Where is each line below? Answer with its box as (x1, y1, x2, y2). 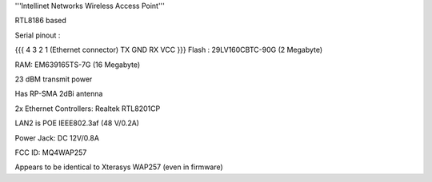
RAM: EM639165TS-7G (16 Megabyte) (14, 60, 141, 69)
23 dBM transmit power (14, 74, 93, 84)
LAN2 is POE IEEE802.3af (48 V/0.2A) (14, 118, 140, 128)
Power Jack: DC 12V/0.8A (14, 133, 100, 143)
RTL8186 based (14, 16, 67, 26)
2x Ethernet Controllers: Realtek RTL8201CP (14, 104, 161, 113)
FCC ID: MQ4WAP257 (14, 148, 87, 157)
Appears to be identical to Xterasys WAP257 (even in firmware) (14, 162, 223, 172)
